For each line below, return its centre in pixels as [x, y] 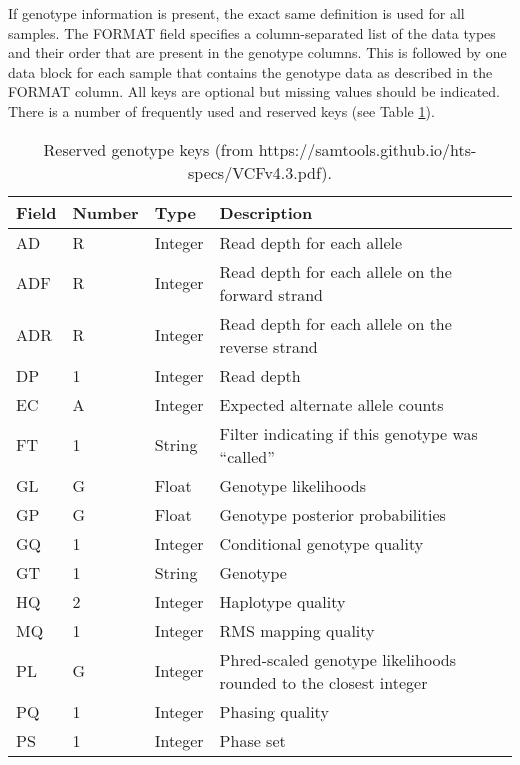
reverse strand [268, 346]
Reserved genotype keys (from [148, 149]
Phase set [252, 740]
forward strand [271, 294]
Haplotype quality [282, 601]
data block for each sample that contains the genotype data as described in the [250, 71]
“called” [247, 456]
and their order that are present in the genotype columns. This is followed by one [257, 52]
